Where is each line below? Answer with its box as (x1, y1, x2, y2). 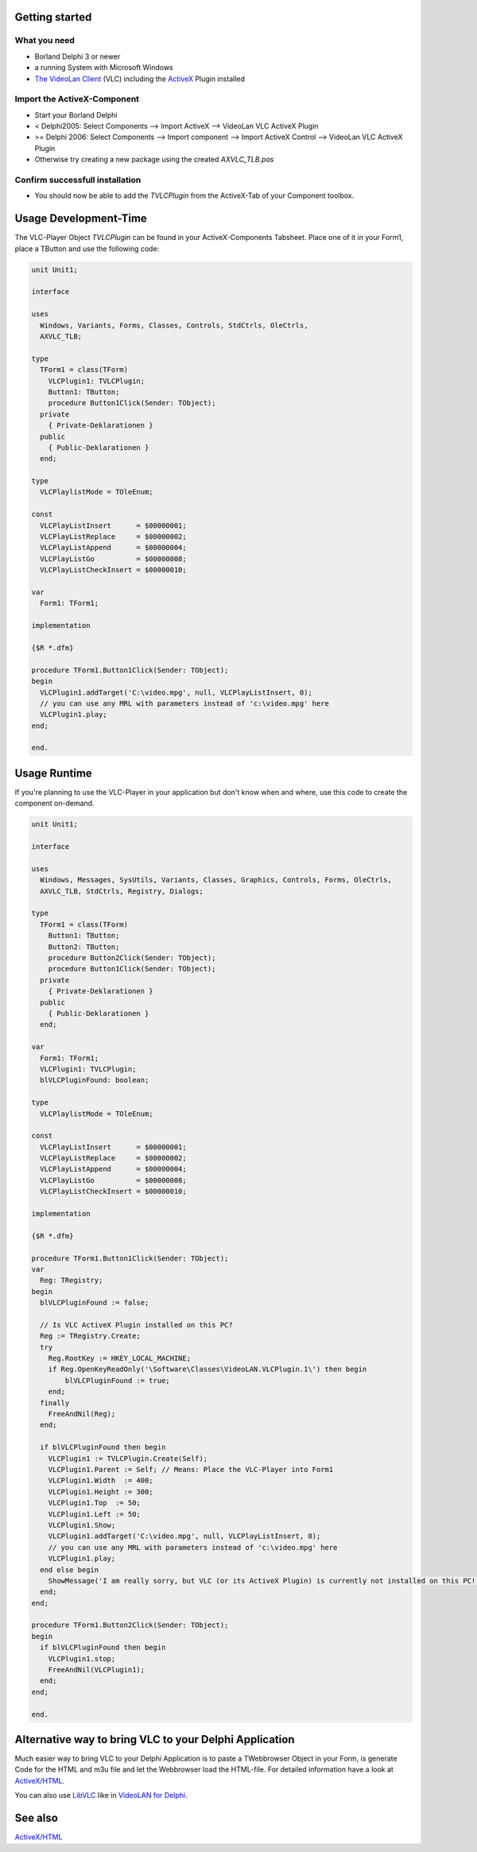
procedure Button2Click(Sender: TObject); (48, 954, 216, 963)
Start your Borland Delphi (34, 110, 118, 119)
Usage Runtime (14, 766, 93, 780)
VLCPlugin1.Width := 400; (48, 1476, 154, 1486)
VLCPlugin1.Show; (48, 1521, 116, 1529)
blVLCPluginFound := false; (40, 1298, 149, 1308)
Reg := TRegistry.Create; (40, 1331, 141, 1341)
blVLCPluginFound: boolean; (40, 1075, 149, 1085)
